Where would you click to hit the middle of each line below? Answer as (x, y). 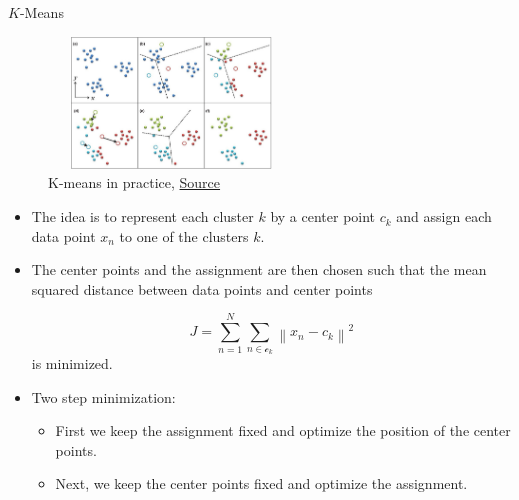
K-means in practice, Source (134, 182)
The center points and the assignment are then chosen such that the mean (259, 269)
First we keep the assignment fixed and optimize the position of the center (283, 430)
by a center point (323, 216)
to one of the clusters (184, 235)
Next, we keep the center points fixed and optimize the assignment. (261, 483)
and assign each (444, 216)
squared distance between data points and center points (202, 288)
